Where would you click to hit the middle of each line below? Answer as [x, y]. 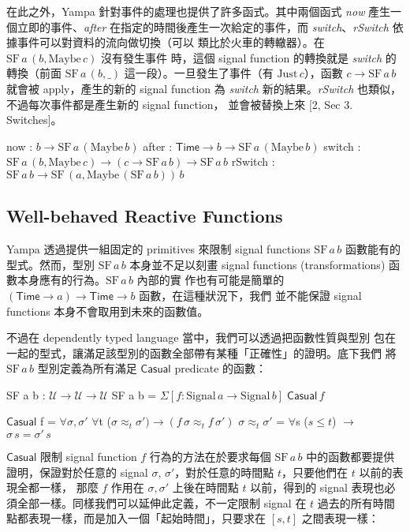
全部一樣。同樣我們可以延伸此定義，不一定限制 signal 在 [162, 502]
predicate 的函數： [221, 368]
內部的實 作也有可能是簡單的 [211, 280]
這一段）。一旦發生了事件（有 [199, 73]
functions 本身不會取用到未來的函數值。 [108, 311]
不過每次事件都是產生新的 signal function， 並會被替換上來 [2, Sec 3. [180, 104]
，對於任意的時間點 [224, 472]
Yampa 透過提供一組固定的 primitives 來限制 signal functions [158, 249]
